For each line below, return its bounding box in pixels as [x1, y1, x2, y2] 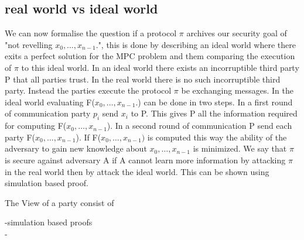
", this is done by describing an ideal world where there [98, 38, 296, 50]
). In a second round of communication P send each [107, 119, 292, 132]
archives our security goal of [186, 27, 287, 39]
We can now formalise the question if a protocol [5, 27, 177, 39]
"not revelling [5, 38, 53, 50]
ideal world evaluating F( [5, 95, 95, 108]
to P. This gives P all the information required [131, 107, 298, 119]
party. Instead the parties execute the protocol [5, 84, 172, 97]
